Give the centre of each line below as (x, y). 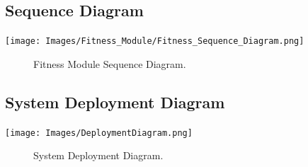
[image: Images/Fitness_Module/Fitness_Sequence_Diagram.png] (155, 41)
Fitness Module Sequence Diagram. (110, 63)
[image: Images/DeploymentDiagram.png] (99, 133)
